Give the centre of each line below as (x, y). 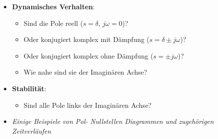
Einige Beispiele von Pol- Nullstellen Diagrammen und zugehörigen (113, 121)
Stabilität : (29, 88)
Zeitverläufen (32, 130)
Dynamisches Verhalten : (53, 6)
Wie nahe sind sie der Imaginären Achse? (85, 72)
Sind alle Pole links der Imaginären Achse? (87, 105)
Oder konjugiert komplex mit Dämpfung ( (87, 39)
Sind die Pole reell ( (53, 23)
